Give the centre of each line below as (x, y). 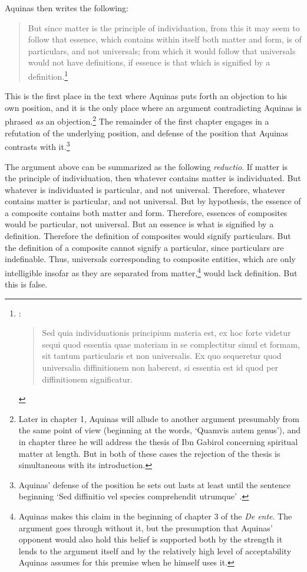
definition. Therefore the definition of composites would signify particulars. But (148, 236)
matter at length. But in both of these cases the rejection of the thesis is (149, 453)
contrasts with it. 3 (37, 146)
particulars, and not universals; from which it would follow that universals (162, 50)
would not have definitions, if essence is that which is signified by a (149, 62)
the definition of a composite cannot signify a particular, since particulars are (144, 247)
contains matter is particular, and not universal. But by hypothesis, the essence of (153, 201)
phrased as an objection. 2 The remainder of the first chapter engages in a (137, 120)
